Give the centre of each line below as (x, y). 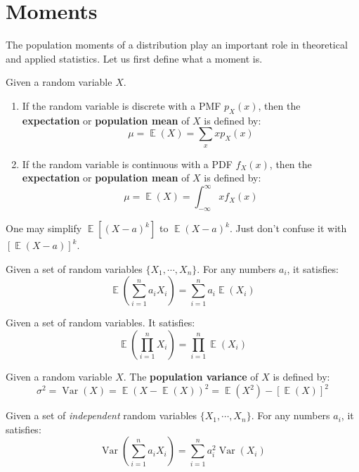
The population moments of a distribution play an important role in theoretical (177, 45)
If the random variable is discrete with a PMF (122, 105)
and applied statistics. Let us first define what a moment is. (134, 58)
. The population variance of (191, 376)
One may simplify (44, 228)
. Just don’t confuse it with (288, 228)
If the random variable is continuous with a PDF (127, 164)
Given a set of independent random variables (102, 415)
